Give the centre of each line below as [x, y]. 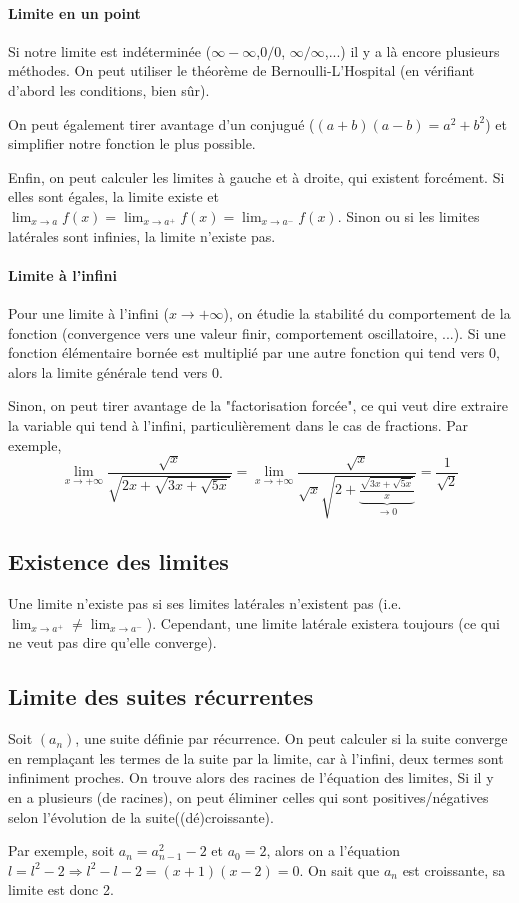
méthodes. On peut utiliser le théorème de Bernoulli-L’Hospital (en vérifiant [241, 70]
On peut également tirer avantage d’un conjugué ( [161, 123]
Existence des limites [118, 561]
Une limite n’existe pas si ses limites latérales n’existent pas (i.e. [205, 603]
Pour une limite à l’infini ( [88, 312]
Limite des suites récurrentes [161, 696]
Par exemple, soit [61, 850]
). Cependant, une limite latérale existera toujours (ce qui [323, 622]
